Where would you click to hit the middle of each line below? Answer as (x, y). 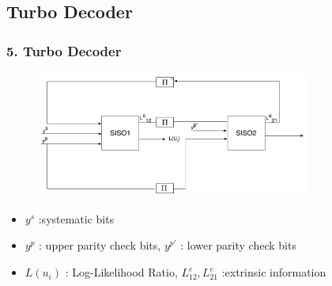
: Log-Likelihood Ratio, (121, 272)
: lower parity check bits (238, 245)
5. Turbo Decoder (64, 50)
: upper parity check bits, (100, 245)
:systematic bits (76, 218)
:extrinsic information (274, 272)
